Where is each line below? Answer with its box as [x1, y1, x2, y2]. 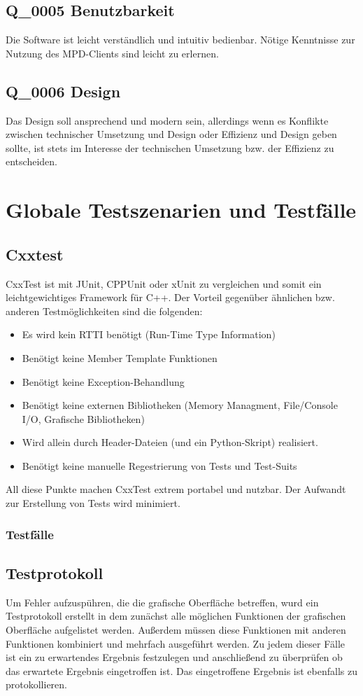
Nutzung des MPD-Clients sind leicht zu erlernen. [6, 46, 219, 60]
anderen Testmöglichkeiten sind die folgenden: [6, 303, 203, 318]
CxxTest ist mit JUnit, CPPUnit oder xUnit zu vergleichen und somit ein [6, 276, 322, 291]
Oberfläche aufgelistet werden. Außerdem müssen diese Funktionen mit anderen [6, 622, 346, 636]
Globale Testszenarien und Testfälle [6, 195, 357, 224]
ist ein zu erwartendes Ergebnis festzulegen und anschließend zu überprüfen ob [6, 650, 343, 664]
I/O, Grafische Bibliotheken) [22, 411, 145, 426]
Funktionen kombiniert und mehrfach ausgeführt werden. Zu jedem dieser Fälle [6, 636, 346, 650]
